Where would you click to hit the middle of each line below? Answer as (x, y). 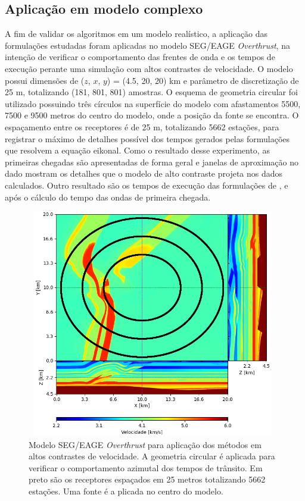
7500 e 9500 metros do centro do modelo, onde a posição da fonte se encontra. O (152, 115)
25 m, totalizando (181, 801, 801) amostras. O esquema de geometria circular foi (151, 92)
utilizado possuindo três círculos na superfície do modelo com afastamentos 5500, (153, 103)
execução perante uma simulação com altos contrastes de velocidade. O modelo (149, 68)
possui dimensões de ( (45, 80)
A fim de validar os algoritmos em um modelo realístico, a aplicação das (136, 34)
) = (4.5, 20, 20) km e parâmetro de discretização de (203, 80)
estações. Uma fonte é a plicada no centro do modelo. (126, 491)
